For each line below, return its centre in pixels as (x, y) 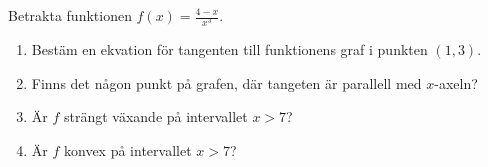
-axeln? (456, 82)
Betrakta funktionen (70, 15)
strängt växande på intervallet (155, 116)
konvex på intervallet (127, 149)
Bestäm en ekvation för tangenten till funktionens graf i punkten (229, 49)
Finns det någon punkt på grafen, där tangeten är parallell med (226, 82)
